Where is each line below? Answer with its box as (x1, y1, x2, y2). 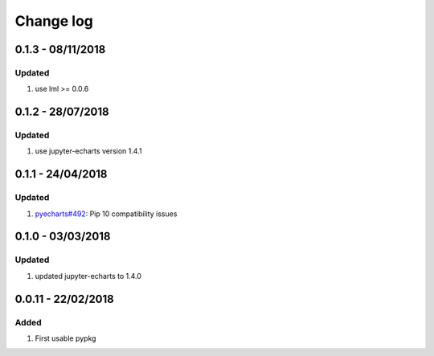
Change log (14, 12, 94, 30)
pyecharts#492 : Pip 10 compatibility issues (35, 209, 178, 219)
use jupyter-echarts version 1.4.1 (35, 146, 142, 156)
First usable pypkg (35, 333, 96, 343)
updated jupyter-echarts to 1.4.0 (35, 271, 142, 280)
